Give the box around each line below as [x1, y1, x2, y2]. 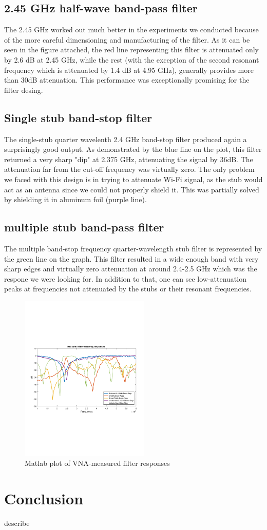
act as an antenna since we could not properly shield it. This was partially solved [4, 184, 259, 194]
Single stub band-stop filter [4, 109, 152, 125]
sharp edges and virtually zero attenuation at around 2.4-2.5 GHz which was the [4, 263, 257, 274]
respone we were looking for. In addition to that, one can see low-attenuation [4, 273, 246, 284]
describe [4, 518, 30, 528]
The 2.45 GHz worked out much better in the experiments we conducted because [4, 24, 259, 35]
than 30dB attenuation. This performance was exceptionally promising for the [4, 74, 250, 85]
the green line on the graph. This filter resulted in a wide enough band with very [4, 253, 259, 264]
